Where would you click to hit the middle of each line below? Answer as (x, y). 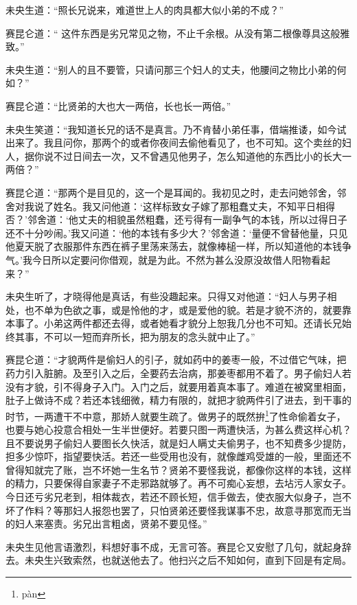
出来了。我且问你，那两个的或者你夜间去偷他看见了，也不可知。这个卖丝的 (174, 142)
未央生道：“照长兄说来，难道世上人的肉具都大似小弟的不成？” (145, 10)
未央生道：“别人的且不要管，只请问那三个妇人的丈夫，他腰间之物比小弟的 (171, 69)
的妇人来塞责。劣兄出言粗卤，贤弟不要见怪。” (106, 524)
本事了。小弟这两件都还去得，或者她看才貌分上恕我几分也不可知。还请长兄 (174, 323)
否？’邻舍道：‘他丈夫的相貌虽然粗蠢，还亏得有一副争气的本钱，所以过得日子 (176, 219)
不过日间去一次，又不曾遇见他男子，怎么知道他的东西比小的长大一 (202, 156)
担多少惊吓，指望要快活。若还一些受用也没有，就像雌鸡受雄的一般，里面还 (174, 456)
